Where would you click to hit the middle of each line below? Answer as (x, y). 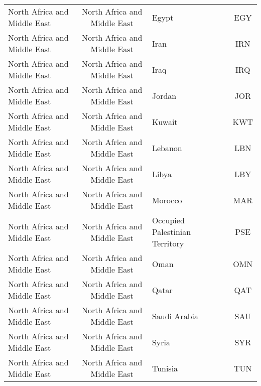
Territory (168, 243)
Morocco (167, 200)
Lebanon (167, 148)
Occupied (168, 220)
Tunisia (165, 368)
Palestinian (171, 232)
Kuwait (165, 121)
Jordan (164, 95)
